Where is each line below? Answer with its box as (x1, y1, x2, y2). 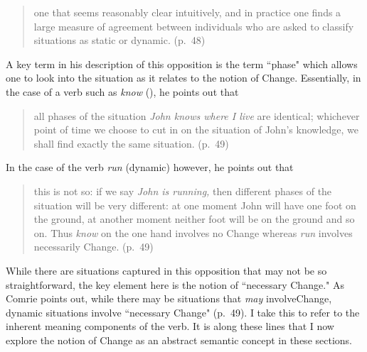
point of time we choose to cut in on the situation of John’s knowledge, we (33, 122, 358, 137)
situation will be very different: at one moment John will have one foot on (33, 197, 356, 212)
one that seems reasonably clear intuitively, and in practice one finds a (33, 5, 341, 19)
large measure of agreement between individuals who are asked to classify (33, 18, 354, 33)
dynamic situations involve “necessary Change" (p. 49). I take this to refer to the (6, 304, 360, 319)
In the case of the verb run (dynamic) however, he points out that (6, 160, 294, 175)
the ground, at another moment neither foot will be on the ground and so (33, 211, 355, 226)
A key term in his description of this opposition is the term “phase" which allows (6, 56, 358, 71)
